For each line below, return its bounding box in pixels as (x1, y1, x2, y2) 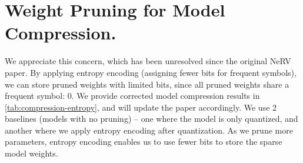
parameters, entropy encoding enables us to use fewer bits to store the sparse (5, 135, 282, 148)
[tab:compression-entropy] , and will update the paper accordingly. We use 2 (5, 101, 277, 113)
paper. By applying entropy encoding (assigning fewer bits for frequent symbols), (5, 66, 297, 78)
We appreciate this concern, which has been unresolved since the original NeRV (5, 55, 291, 67)
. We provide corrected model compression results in (71, 89, 260, 102)
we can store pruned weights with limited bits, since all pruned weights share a (5, 78, 289, 90)
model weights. (5, 147, 58, 159)
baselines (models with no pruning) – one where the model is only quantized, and (5, 112, 298, 125)
